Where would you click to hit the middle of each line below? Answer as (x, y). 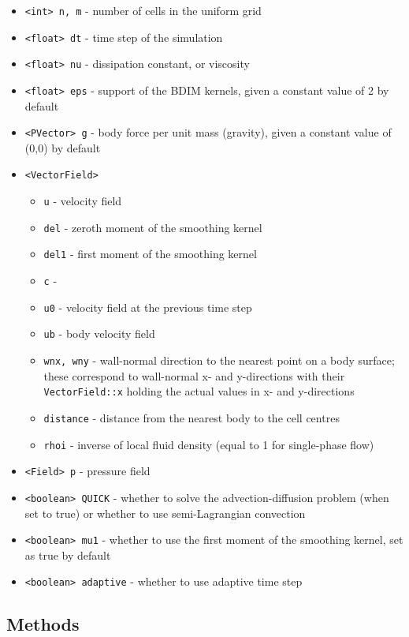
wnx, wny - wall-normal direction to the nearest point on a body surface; (219, 360)
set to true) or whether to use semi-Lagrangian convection (165, 513)
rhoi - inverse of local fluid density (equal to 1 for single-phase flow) (209, 444)
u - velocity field (83, 201)
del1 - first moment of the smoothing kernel (150, 254)
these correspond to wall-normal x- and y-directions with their (194, 375)
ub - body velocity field (99, 333)
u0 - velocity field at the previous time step (148, 307)
